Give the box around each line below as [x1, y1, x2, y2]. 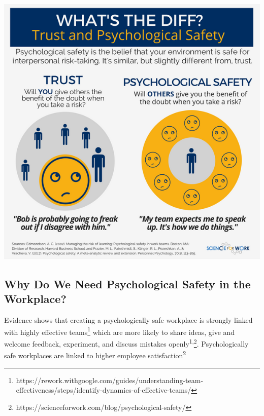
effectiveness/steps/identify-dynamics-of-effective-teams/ [16, 385, 191, 395]
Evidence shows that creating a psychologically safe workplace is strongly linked [4, 315, 253, 325]
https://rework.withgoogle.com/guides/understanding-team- [16, 374, 204, 385]
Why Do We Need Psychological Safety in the [4, 276, 251, 291]
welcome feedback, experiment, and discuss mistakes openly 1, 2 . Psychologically [4, 337, 249, 349]
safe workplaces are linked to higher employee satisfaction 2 [4, 349, 186, 360]
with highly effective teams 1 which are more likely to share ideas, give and [4, 325, 235, 337]
